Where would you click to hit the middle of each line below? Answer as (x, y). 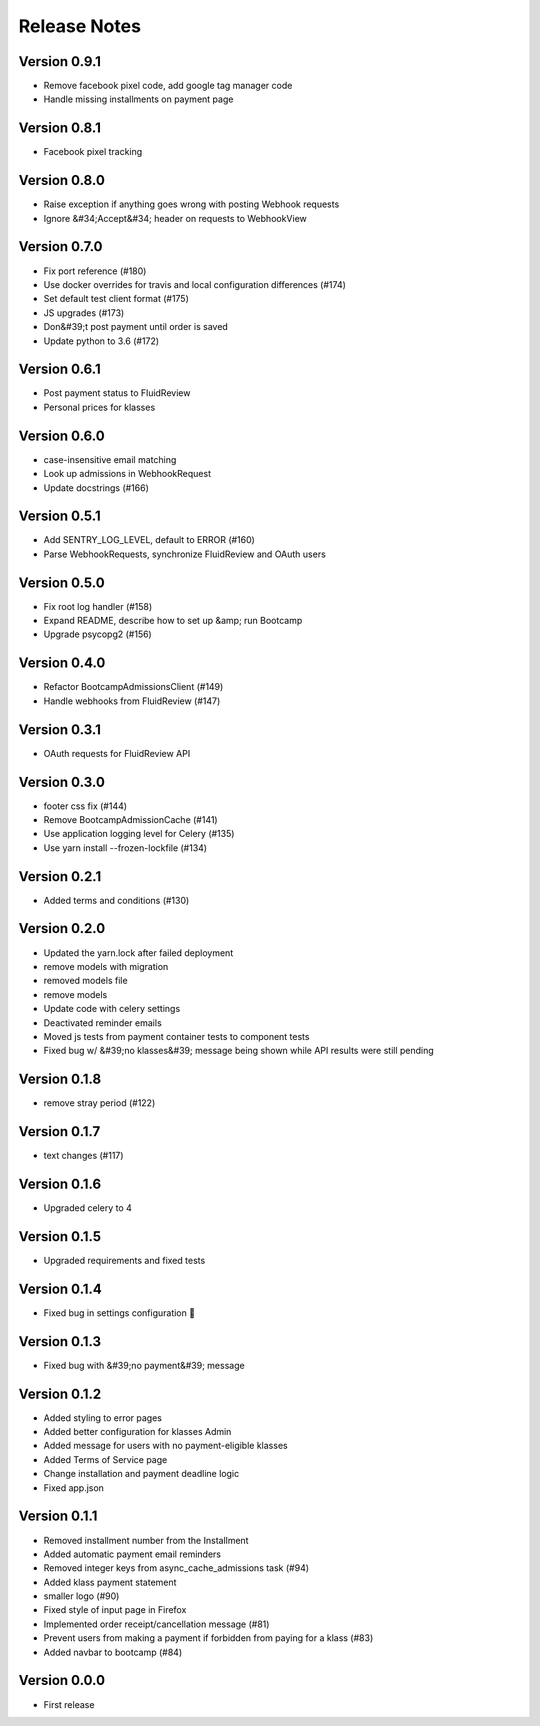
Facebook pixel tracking (93, 152)
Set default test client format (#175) (116, 299)
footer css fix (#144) (85, 806)
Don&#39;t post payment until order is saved (136, 327)
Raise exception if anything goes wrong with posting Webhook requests (191, 204)
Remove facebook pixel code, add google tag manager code (168, 86)
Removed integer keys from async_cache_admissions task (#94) (176, 1568)
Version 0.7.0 (61, 246)
